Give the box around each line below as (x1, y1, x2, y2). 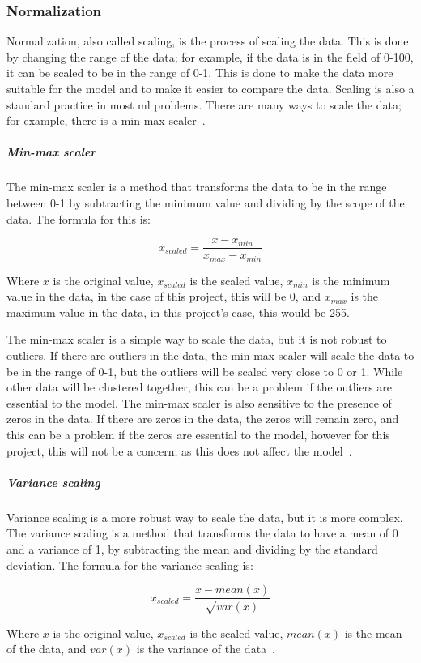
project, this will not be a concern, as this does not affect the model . (6, 442, 352, 459)
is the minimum (312, 272, 390, 289)
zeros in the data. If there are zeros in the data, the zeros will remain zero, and (6, 410, 399, 427)
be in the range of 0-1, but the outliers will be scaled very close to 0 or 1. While (6, 362, 403, 379)
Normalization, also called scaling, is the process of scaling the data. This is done (6, 32, 409, 49)
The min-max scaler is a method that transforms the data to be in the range (6, 178, 387, 195)
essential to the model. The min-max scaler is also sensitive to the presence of (6, 394, 392, 411)
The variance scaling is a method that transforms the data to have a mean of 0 (6, 524, 398, 541)
